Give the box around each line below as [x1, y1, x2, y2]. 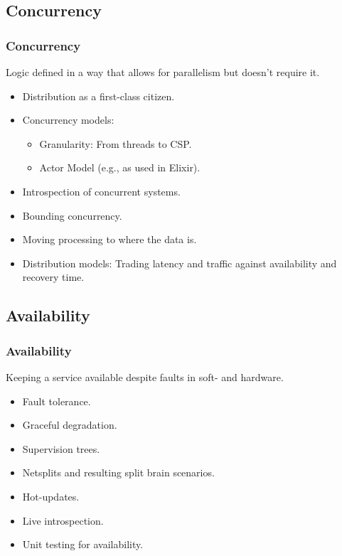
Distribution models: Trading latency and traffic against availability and [22, 255, 337, 270]
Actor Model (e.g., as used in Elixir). [39, 160, 201, 175]
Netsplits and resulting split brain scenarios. [22, 465, 215, 480]
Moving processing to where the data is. [22, 232, 197, 247]
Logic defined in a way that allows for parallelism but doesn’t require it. [6, 65, 320, 79]
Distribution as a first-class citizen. [22, 88, 175, 103]
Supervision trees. [22, 441, 100, 456]
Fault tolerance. [22, 393, 91, 408]
